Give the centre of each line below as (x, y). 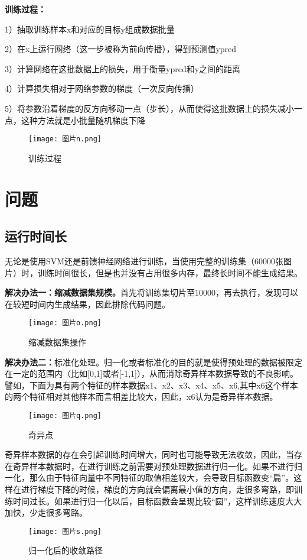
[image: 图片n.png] (65, 139)
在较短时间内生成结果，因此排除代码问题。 (87, 304)
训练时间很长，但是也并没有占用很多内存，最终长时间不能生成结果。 (170, 272)
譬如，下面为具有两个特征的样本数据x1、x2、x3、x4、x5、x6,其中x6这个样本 (151, 385)
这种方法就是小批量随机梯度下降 (83, 120)
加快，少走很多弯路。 (46, 512)
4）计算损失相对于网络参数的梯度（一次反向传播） (102, 88)
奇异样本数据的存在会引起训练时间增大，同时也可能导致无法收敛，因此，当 (149, 454)
